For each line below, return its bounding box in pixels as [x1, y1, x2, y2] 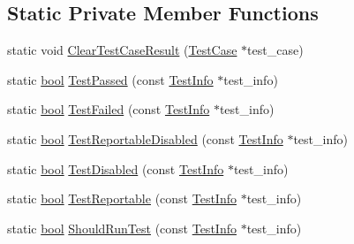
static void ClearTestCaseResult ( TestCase [7, 41, 237, 59]
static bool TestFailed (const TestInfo [7, 100, 210, 118]
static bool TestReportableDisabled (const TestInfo [7, 129, 283, 148]
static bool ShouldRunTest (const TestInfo [7, 218, 237, 237]
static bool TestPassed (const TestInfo [7, 70, 214, 88]
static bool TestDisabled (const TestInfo [7, 159, 224, 178]
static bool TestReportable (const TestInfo [7, 189, 237, 208]
